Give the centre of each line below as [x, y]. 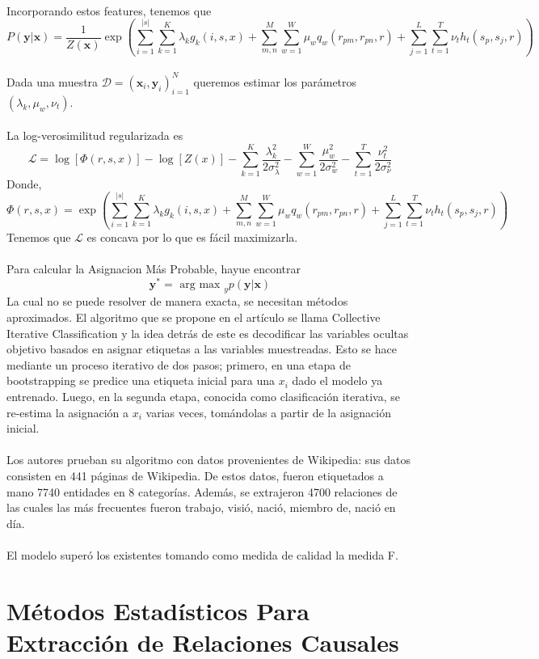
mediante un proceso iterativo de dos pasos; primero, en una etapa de [179, 364]
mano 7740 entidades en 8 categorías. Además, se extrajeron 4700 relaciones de [202, 491]
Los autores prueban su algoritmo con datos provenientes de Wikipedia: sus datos [208, 460]
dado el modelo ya [337, 380]
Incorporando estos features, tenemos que [109, 10]
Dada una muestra [53, 81]
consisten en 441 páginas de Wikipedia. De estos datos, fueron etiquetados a [195, 475]
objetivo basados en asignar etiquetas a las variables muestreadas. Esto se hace [202, 349]
